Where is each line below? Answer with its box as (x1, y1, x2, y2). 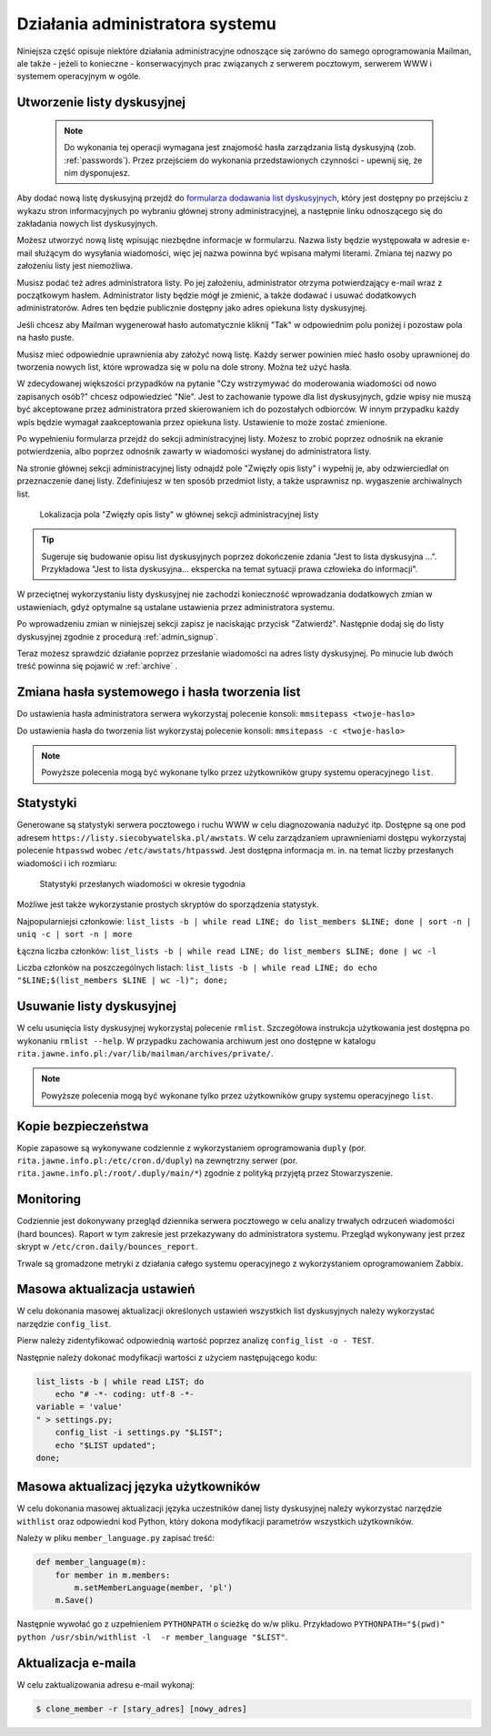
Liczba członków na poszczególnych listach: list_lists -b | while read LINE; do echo (16, 962, 377, 973)
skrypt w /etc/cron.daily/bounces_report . (16, 1241, 198, 1252)
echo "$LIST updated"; (55, 1440, 156, 1450)
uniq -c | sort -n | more (16, 929, 133, 940)
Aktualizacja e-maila (16, 1655, 136, 1670)
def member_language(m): (35, 1557, 147, 1568)
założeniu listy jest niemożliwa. (16, 260, 134, 271)
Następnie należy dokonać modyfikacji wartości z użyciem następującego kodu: (16, 1352, 318, 1363)
